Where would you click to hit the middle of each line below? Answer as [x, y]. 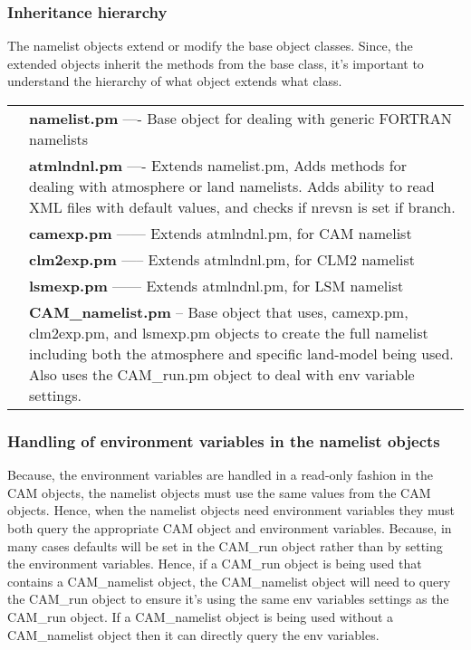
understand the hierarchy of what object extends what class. [175, 81]
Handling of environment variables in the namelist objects [224, 440]
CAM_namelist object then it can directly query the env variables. [193, 634]
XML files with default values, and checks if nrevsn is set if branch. [242, 207]
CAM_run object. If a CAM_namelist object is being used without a [201, 616]
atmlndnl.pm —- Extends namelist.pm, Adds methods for [218, 165]
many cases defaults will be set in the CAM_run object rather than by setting [225, 545]
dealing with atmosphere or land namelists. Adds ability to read [232, 186]
